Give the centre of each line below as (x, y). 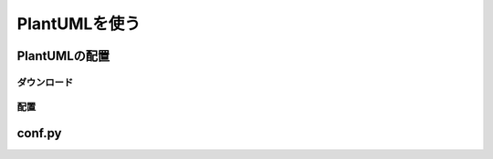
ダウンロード (45, 82)
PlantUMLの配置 (63, 56)
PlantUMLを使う (79, 24)
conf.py (39, 133)
